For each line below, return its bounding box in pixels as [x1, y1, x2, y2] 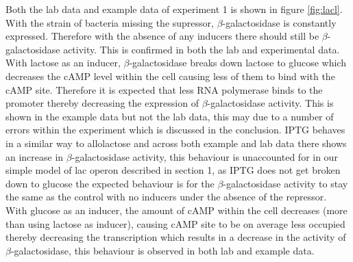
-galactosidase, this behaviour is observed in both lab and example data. [10, 243, 315, 257]
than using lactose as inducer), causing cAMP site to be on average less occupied [5, 216, 345, 231]
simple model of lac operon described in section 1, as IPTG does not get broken [5, 163, 341, 177]
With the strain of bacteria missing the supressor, [5, 15, 214, 29]
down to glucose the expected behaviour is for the [5, 176, 215, 190]
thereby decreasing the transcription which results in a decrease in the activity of [5, 230, 346, 244]
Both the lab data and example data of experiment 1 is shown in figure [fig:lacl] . [5, 2, 343, 16]
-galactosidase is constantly [222, 15, 337, 29]
